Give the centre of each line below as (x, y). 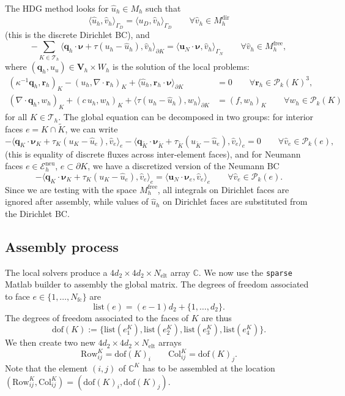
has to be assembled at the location (209, 367)
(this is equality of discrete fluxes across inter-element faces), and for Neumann (153, 154)
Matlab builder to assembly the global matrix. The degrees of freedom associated (157, 284)
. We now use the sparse (245, 272)
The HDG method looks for (57, 8)
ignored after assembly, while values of (77, 201)
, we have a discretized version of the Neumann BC (184, 166)
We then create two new (50, 342)
